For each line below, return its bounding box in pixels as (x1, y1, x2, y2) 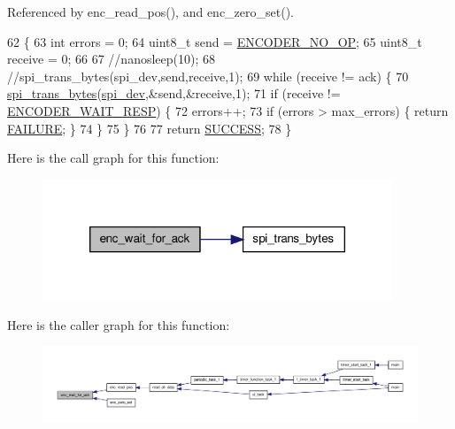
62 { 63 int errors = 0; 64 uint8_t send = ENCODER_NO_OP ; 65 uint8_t (7, 32, 422, 50)
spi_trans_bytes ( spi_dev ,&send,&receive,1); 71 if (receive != (7, 84, 341, 103)
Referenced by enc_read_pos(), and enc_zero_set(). (7, 3, 295, 20)
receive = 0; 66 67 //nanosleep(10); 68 (7, 50, 215, 68)
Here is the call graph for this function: (7, 149, 220, 167)
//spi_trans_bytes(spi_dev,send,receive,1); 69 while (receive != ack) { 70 (7, 66, 409, 85)
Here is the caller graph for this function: (7, 315, 230, 333)
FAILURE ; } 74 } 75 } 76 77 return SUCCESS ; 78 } (7, 119, 292, 137)
